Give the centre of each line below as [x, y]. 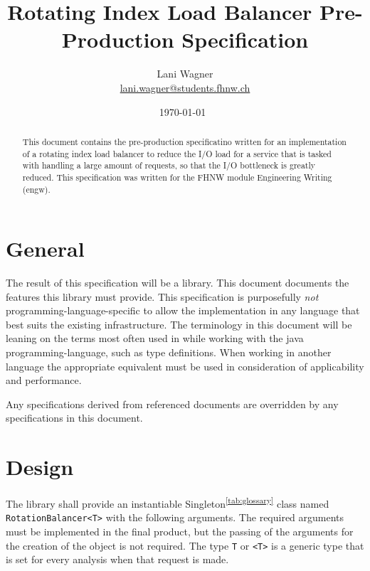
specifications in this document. [74, 418]
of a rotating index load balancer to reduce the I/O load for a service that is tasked [177, 153]
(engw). [36, 189]
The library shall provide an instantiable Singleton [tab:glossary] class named [168, 502]
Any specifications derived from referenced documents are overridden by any [172, 404]
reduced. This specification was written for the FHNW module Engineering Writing [177, 177]
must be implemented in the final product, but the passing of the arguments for [180, 532]
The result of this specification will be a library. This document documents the [178, 283]
